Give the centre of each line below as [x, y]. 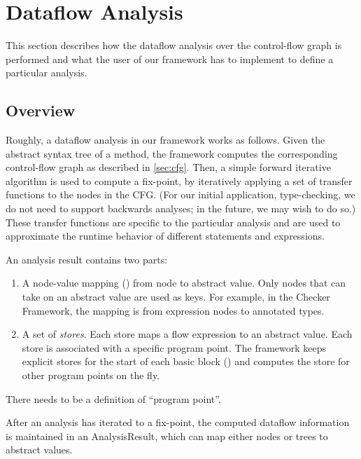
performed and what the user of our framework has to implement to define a [170, 59]
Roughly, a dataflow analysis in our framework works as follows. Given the [165, 140]
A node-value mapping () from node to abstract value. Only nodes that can [184, 283]
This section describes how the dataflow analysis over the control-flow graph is [174, 45]
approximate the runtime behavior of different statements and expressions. [165, 236]
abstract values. [39, 450]
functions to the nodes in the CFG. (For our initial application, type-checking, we [180, 194]
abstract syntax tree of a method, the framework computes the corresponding [172, 153]
